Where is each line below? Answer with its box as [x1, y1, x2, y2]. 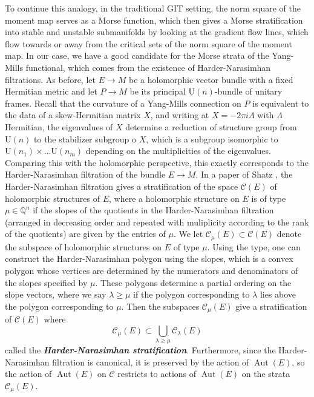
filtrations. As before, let [5, 73, 96, 85]
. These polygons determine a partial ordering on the [95, 276, 292, 289]
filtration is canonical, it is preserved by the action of [52, 355, 249, 368]
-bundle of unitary [214, 85, 283, 98]
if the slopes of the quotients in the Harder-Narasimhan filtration [33, 204, 274, 216]
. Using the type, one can [207, 240, 301, 253]
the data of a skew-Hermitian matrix [5, 108, 141, 121]
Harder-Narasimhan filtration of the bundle [5, 168, 166, 181]
